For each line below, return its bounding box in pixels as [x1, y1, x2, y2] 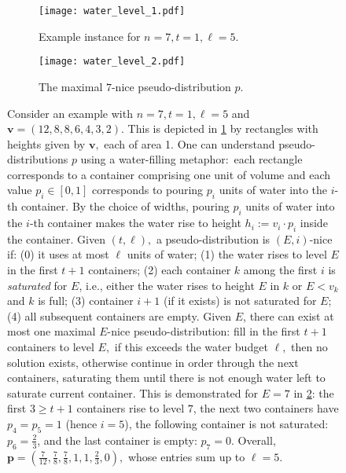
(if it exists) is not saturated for [163, 292, 317, 309]
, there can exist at [243, 307, 334, 324]
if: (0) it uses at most [7, 246, 109, 262]
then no [291, 339, 328, 355]
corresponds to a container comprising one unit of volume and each [7, 166, 331, 182]
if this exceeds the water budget [114, 339, 268, 355]
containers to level [7, 339, 94, 355]
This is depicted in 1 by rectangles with [127, 120, 318, 137]
